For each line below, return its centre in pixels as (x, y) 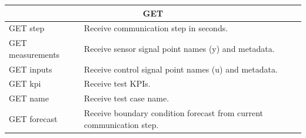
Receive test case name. (127, 98)
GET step (27, 28)
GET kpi (25, 83)
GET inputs (31, 69)
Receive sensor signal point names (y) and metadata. (179, 48)
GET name (29, 98)
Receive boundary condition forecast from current (174, 113)
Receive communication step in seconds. (156, 28)
